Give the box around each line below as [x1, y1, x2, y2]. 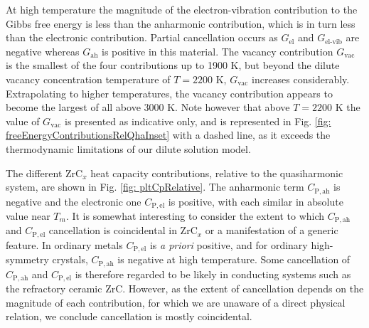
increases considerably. [252, 71, 350, 86]
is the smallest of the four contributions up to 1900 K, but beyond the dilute [6, 58, 340, 73]
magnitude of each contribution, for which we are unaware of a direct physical [6, 295, 346, 310]
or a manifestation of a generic [205, 223, 338, 238]
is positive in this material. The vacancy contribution [102, 43, 333, 58]
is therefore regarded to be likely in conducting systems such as [75, 266, 351, 281]
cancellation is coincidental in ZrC [48, 223, 198, 238]
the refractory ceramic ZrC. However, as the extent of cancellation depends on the [6, 281, 364, 296]
